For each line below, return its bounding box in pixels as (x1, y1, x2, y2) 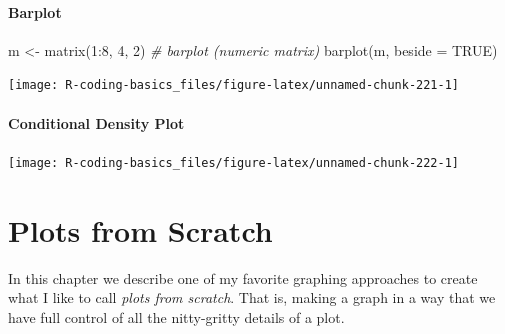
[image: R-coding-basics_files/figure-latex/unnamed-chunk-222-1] (8, 155, 460, 170)
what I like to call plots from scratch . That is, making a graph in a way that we (8, 287, 496, 308)
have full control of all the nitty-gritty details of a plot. (8, 306, 345, 327)
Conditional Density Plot (8, 112, 185, 133)
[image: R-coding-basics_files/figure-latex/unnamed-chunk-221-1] (8, 78, 460, 93)
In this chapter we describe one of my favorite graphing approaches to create (8, 267, 478, 288)
